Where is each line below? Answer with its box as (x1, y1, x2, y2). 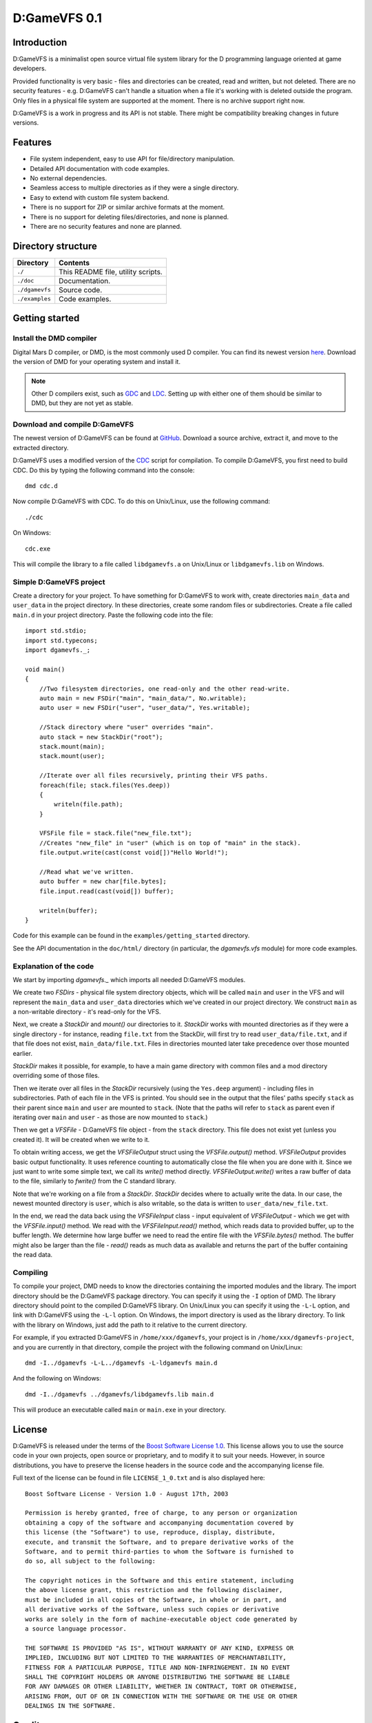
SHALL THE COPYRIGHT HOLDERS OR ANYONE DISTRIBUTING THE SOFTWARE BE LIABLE (25, 1673, 291, 1681)
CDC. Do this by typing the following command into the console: (12, 466, 195, 474)
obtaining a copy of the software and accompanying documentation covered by (25, 1518, 294, 1527)
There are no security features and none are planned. (30, 223, 182, 231)
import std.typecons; (25, 636, 98, 644)
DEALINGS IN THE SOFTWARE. (25, 1702, 116, 1710)
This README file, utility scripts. (59, 267, 163, 276)
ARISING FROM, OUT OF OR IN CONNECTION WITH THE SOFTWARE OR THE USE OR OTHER (25, 1692, 298, 1700)
